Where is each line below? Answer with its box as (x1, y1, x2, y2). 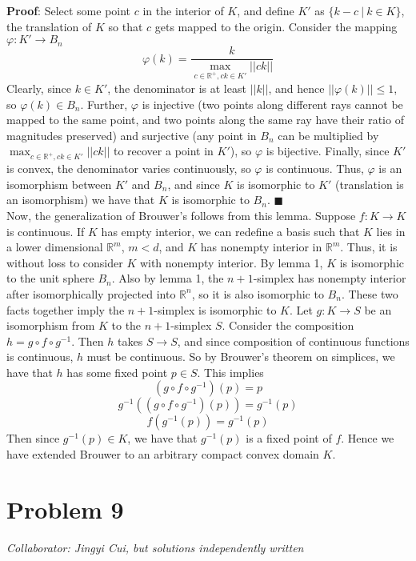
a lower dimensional (6, 238, 103, 255)
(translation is (335, 175, 404, 192)
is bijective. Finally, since (266, 142, 390, 159)
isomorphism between (6, 175, 112, 192)
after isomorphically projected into (6, 285, 176, 302)
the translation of (6, 18, 92, 34)
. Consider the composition (222, 317, 354, 334)
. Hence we (341, 430, 394, 447)
